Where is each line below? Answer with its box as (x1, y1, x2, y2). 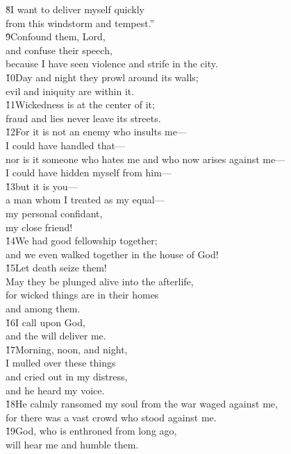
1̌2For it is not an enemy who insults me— (6, 124, 188, 139)
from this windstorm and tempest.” (6, 15, 155, 30)
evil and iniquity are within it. (6, 83, 135, 98)
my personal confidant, (6, 205, 103, 220)
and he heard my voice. (6, 382, 105, 397)
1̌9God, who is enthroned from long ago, (6, 423, 177, 438)
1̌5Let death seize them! (6, 260, 107, 275)
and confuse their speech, (6, 42, 113, 57)
